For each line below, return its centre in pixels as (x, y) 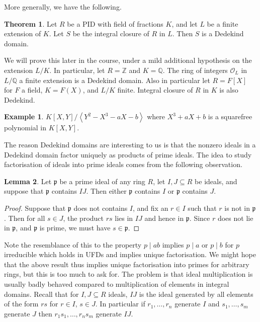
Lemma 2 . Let (28, 181)
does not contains (101, 208)
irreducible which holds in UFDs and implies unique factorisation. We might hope (130, 254)
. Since (200, 218)
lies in (124, 218)
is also (229, 90)
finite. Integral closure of (155, 90)
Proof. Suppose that (35, 208)
